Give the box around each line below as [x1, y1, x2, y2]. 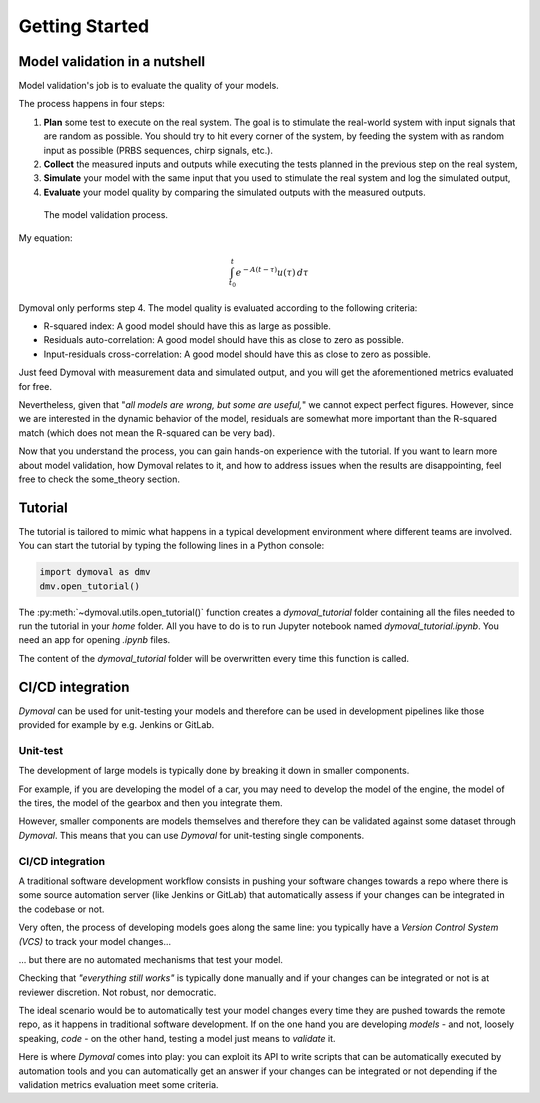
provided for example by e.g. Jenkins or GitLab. [18, 719, 215, 731]
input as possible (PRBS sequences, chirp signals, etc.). [43, 144, 274, 156]
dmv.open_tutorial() [39, 580, 140, 592]
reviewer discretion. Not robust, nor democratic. [18, 986, 217, 998]
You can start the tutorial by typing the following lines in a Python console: [18, 540, 325, 552]
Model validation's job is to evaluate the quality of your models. [18, 80, 279, 92]
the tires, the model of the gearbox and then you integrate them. [18, 797, 284, 809]
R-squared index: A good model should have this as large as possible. [43, 320, 332, 332]
